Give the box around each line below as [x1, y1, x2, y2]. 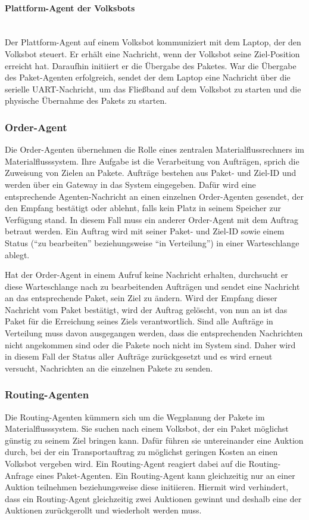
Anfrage [5, 469, 34, 481]
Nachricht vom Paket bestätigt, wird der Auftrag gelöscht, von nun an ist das [5, 303, 288, 315]
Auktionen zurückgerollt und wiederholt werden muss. [5, 504, 202, 516]
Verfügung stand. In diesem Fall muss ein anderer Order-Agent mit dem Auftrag [5, 213, 299, 225]
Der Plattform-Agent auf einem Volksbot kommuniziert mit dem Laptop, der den [5, 36, 301, 48]
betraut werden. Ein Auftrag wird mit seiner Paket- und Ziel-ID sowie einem [5, 225, 285, 237]
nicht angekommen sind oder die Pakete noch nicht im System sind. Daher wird [5, 338, 296, 351]
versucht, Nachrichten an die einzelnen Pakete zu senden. [5, 361, 213, 374]
